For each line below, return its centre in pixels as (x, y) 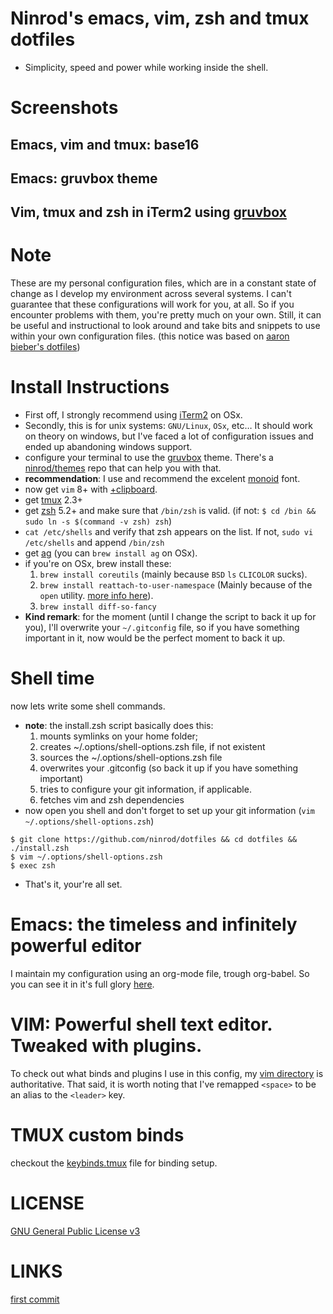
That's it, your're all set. (73, 884)
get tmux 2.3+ (53, 500)
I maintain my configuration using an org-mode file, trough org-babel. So (160, 974)
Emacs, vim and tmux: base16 (105, 144)
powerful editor (76, 946)
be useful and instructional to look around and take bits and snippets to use (165, 326)
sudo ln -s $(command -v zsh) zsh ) (98, 521)
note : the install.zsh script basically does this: (119, 726)
